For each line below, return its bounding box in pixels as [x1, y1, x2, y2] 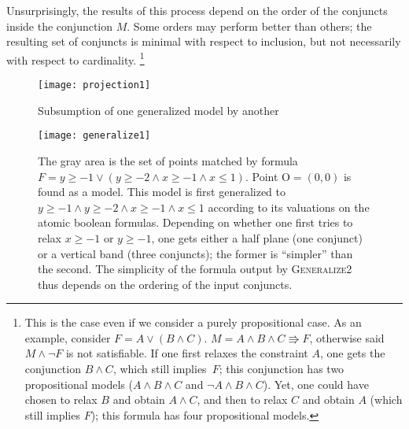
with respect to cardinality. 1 [6, 49, 145, 68]
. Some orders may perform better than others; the [127, 17, 372, 34]
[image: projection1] [38, 80, 151, 91]
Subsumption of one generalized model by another [38, 102, 279, 118]
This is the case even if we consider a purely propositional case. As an [24, 314, 362, 331]
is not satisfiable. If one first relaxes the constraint [65, 345, 308, 361]
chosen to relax [24, 391, 98, 408]
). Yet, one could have [263, 375, 369, 392]
